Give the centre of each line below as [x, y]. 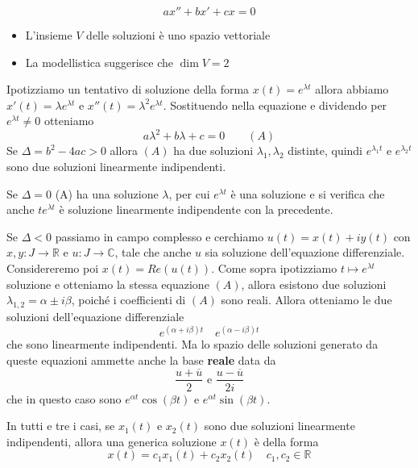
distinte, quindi [325, 150]
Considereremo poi [53, 268]
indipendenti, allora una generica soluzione [112, 441]
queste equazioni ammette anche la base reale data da [141, 359]
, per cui [189, 193]
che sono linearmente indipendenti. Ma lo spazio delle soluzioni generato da [192, 344]
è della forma [286, 441]
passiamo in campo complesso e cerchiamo [159, 236]
